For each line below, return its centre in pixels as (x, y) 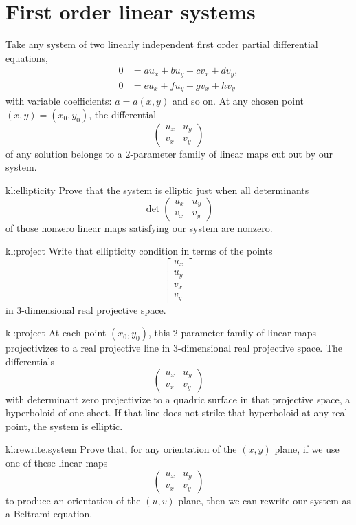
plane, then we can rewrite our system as (265, 500)
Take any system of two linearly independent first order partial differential (162, 44)
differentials (30, 361)
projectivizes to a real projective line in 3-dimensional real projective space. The (174, 348)
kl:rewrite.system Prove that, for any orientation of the (121, 449)
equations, (27, 57)
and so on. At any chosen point (238, 101)
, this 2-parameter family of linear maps (232, 333)
